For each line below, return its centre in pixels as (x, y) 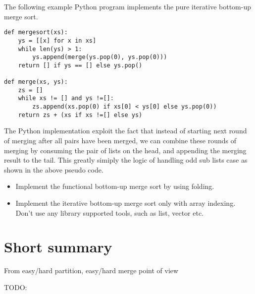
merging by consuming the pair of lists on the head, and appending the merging (125, 150)
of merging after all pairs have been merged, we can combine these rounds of (120, 140)
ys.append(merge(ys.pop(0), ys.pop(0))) (100, 57)
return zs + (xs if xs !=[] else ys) (80, 115)
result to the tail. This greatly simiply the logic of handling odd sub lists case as (126, 160)
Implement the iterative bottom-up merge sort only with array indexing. (126, 203)
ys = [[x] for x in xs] (57, 40)
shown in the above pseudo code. (54, 169)
